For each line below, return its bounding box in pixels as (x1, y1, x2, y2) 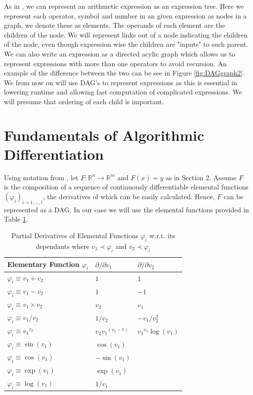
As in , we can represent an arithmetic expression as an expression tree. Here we (4, 1, 244, 11)
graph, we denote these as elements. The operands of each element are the (4, 20, 225, 30)
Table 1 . (4, 214, 28, 224)
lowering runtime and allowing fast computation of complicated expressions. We (4, 87, 242, 97)
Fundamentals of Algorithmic (4, 125, 204, 145)
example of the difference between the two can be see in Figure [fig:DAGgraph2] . (4, 68, 245, 78)
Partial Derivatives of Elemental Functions (11, 230, 138, 241)
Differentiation (4, 144, 104, 164)
